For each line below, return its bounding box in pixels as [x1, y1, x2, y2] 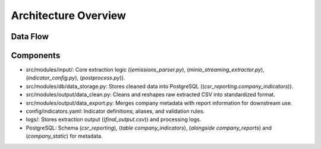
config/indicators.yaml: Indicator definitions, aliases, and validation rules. [26, 107, 205, 115]
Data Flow [11, 31, 49, 42]
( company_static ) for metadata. [26, 132, 103, 140]
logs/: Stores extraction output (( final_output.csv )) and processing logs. [26, 116, 202, 123]
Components [11, 50, 61, 61]
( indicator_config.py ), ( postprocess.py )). [26, 74, 125, 81]
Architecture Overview [11, 9, 126, 22]
